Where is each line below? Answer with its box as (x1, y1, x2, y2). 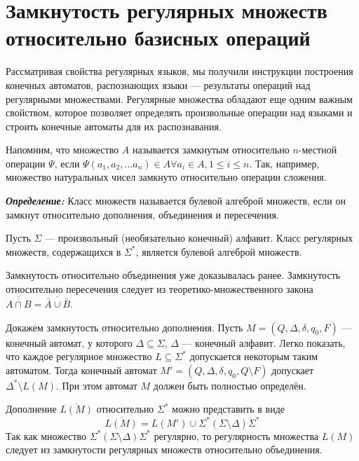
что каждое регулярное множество (6, 349, 152, 364)
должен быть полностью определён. (153, 378, 306, 392)
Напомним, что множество (6, 142, 119, 157)
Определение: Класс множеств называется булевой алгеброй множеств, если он (6, 193, 346, 208)
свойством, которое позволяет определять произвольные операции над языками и (6, 105, 353, 120)
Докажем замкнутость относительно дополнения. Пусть (6, 319, 243, 334)
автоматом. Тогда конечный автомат (6, 362, 157, 377)
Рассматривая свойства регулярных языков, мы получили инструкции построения (6, 64, 353, 78)
